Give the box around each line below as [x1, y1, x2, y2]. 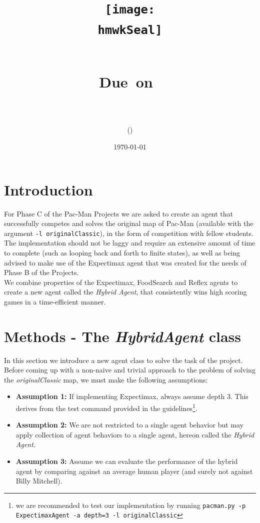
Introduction [4, 179, 93, 199]
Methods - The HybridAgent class [4, 325, 241, 346]
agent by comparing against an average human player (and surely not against [15, 465, 253, 476]
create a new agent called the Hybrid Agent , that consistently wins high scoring [4, 286, 247, 297]
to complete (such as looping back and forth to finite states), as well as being [4, 247, 240, 257]
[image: [104, 2, 155, 17]
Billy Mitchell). [15, 475, 62, 486]
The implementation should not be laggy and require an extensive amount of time [4, 237, 255, 248]
